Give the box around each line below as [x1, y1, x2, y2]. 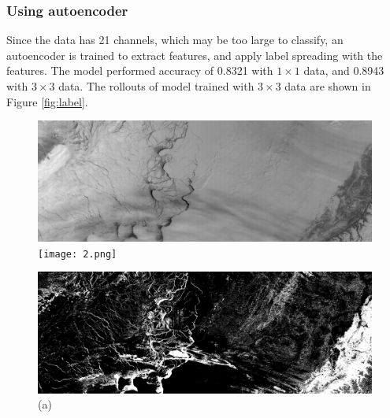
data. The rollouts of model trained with [58, 78, 254, 94]
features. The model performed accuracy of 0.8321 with [6, 62, 273, 79]
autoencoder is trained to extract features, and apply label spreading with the [6, 46, 383, 63]
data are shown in [284, 78, 371, 94]
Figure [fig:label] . [6, 93, 88, 109]
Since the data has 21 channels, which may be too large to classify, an [6, 31, 344, 48]
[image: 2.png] [38, 248, 117, 260]
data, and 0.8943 [303, 62, 384, 79]
